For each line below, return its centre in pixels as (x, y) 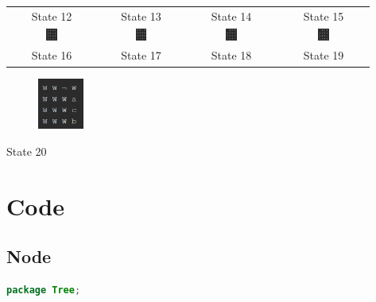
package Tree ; (44, 290)
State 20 (27, 151)
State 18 (231, 55)
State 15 (324, 15)
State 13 (141, 15)
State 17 (141, 55)
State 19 (324, 55)
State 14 (231, 15)
